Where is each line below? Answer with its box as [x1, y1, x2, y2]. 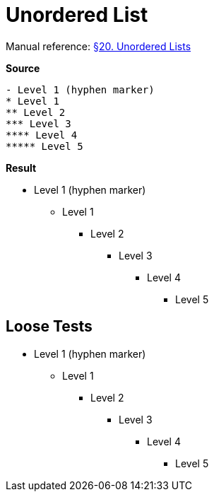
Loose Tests [6, 317, 93, 336]
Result [6, 161, 37, 174]
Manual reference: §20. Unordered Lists [6, 40, 191, 52]
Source [6, 62, 40, 74]
